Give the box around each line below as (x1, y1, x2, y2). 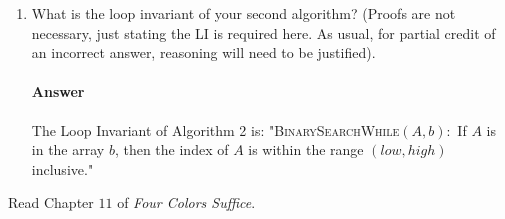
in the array (31, 139, 105, 160)
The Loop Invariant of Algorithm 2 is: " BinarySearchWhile (31, 119, 400, 140)
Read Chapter (8, 192, 94, 213)
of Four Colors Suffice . (117, 192, 256, 213)
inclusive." (31, 158, 94, 179)
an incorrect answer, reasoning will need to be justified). (31, 42, 376, 63)
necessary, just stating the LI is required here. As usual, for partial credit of (31, 22, 496, 43)
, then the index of (114, 139, 229, 160)
